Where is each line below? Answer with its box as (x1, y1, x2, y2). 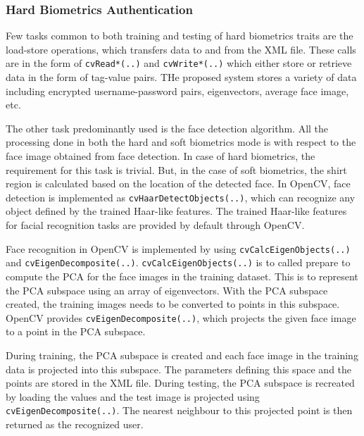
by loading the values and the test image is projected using (6, 389, 260, 404)
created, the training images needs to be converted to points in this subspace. (6, 297, 340, 311)
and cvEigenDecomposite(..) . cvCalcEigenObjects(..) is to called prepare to (6, 255, 351, 270)
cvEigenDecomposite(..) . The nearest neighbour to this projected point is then (6, 403, 353, 418)
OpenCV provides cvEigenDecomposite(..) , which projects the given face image (6, 310, 356, 325)
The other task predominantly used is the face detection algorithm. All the (6, 120, 329, 135)
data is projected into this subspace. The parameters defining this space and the (6, 361, 352, 376)
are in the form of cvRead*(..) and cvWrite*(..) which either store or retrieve (6, 56, 352, 70)
